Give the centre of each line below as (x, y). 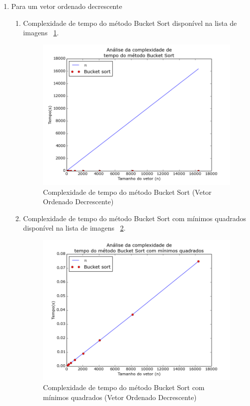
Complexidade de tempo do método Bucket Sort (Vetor (127, 192)
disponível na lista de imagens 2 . (74, 228)
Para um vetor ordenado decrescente (67, 6)
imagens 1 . (41, 33)
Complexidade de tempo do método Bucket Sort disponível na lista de (130, 23)
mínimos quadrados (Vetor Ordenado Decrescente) (120, 397)
